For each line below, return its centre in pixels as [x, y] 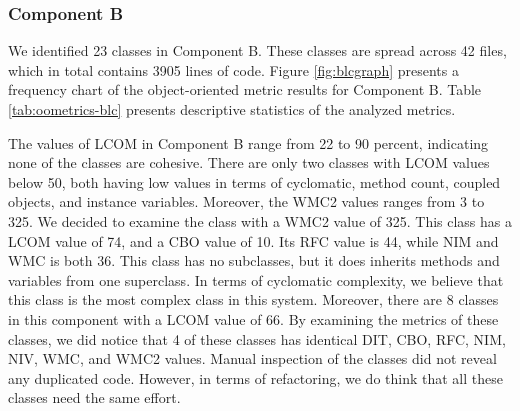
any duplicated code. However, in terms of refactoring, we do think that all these [255, 377]
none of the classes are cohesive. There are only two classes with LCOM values [249, 162]
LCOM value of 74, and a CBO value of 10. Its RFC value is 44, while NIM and [253, 240]
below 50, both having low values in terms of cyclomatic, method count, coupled [254, 181]
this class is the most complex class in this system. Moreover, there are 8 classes [253, 299]
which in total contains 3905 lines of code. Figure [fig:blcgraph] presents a [233, 69]
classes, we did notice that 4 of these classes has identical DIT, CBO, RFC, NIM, [257, 338]
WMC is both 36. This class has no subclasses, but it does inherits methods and [254, 260]
